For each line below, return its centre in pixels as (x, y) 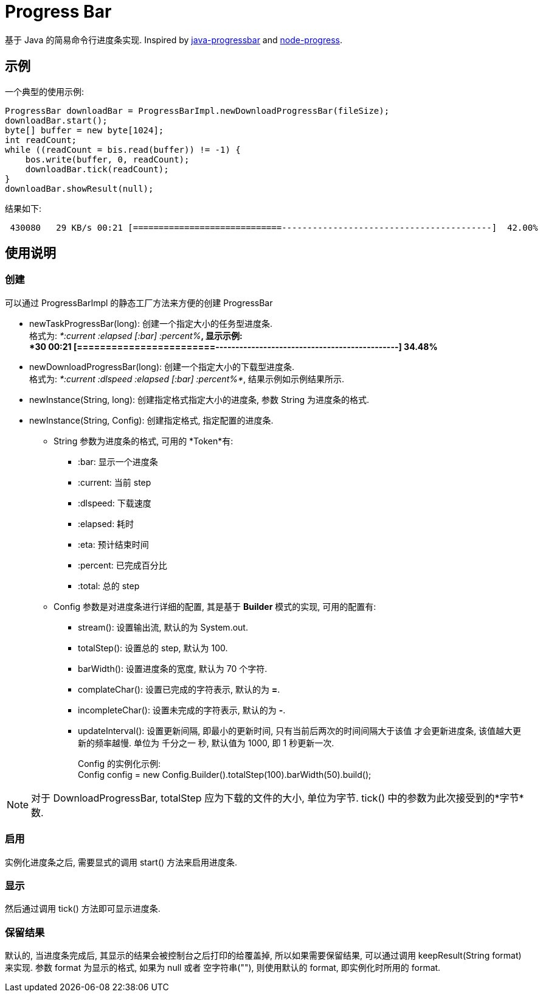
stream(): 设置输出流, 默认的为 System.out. (163, 627)
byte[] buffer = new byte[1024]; (85, 130)
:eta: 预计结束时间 (113, 544)
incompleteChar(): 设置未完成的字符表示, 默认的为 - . (182, 710)
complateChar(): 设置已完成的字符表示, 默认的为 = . (179, 689)
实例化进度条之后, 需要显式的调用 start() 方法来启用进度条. (121, 862)
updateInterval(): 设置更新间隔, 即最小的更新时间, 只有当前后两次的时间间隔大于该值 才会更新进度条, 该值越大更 (300, 730)
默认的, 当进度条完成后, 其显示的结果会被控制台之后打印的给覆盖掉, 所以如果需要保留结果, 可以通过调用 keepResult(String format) (263, 956)
